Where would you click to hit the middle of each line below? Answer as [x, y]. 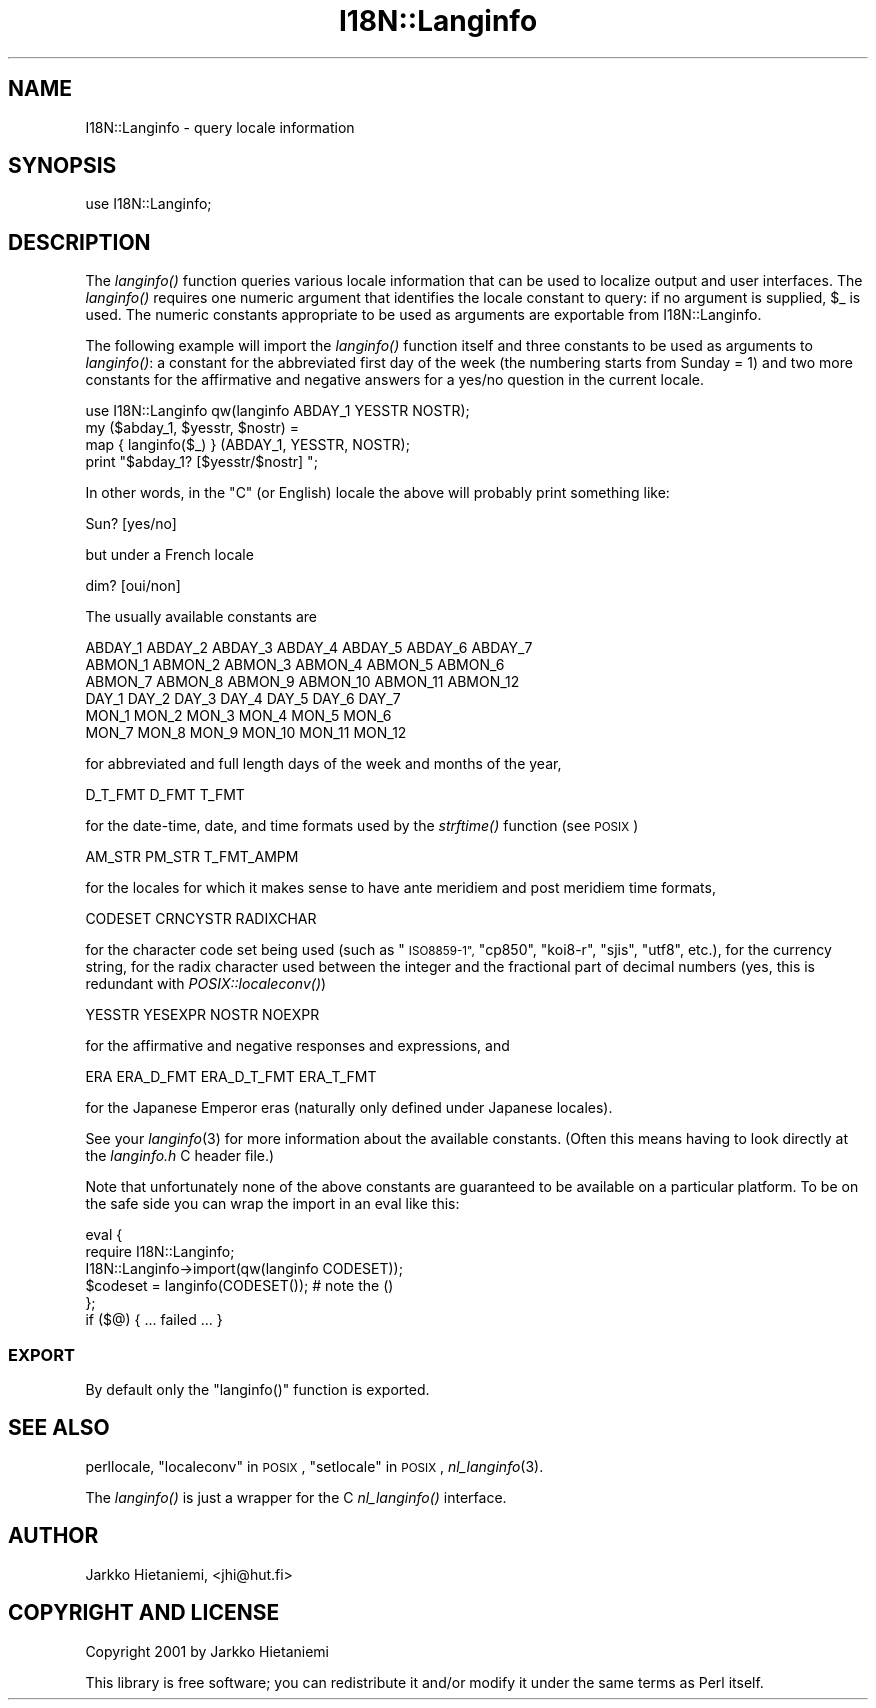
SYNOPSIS [62, 166]
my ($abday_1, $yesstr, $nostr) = [192, 428]
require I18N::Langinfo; [160, 1252]
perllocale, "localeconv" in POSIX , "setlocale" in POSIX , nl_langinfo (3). [314, 1466]
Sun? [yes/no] [131, 524]
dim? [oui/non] [133, 586]
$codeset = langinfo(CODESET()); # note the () [239, 1286]
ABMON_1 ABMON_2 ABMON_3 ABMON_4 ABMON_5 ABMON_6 [295, 665]
